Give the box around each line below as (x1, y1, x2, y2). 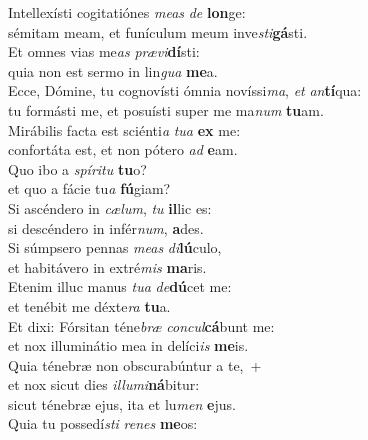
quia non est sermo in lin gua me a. (8, 60, 218, 81)
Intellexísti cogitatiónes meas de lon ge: (8, 2, 246, 22)
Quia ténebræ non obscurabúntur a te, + (8, 354, 262, 375)
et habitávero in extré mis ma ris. (8, 256, 207, 277)
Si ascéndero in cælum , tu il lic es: (8, 197, 212, 218)
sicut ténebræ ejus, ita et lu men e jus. (8, 393, 236, 414)
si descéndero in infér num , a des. (8, 217, 204, 238)
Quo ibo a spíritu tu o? (8, 158, 147, 179)
